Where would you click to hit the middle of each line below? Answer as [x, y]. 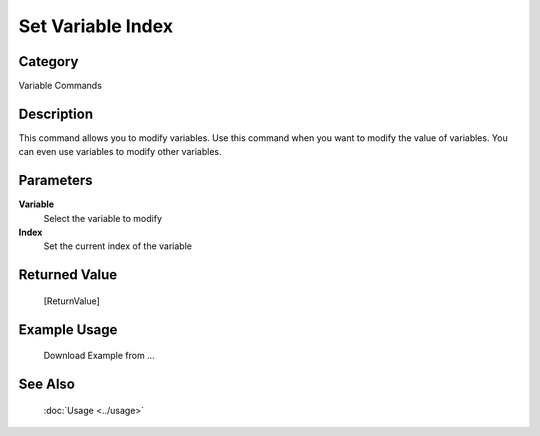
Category [48, 61]
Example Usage [68, 329]
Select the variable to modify [102, 218]
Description [56, 113]
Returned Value [68, 275]
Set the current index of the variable [117, 246]
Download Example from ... [99, 356]
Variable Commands [60, 86]
